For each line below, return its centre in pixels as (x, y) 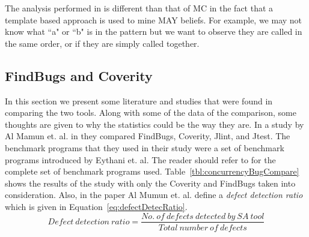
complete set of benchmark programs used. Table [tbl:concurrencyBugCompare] (152, 171)
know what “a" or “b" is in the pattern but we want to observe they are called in (154, 31)
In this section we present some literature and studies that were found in (139, 100)
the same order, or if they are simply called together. (102, 43)
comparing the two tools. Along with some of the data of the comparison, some (151, 112)
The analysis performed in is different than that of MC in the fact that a (139, 8)
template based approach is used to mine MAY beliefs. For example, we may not (154, 19)
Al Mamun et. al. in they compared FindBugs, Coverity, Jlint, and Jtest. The (148, 136)
